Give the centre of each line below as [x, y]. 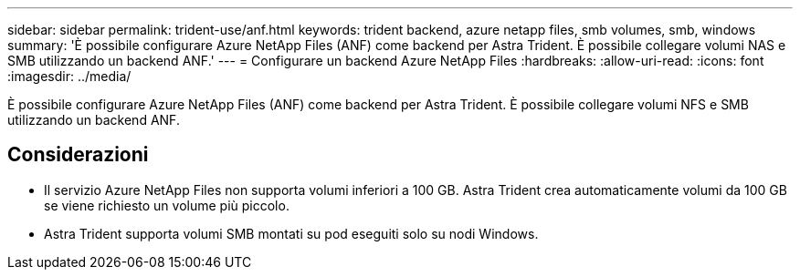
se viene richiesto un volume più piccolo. [167, 205]
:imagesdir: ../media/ [69, 76]
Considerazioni [78, 155]
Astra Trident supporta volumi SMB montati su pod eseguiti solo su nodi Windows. [291, 233]
